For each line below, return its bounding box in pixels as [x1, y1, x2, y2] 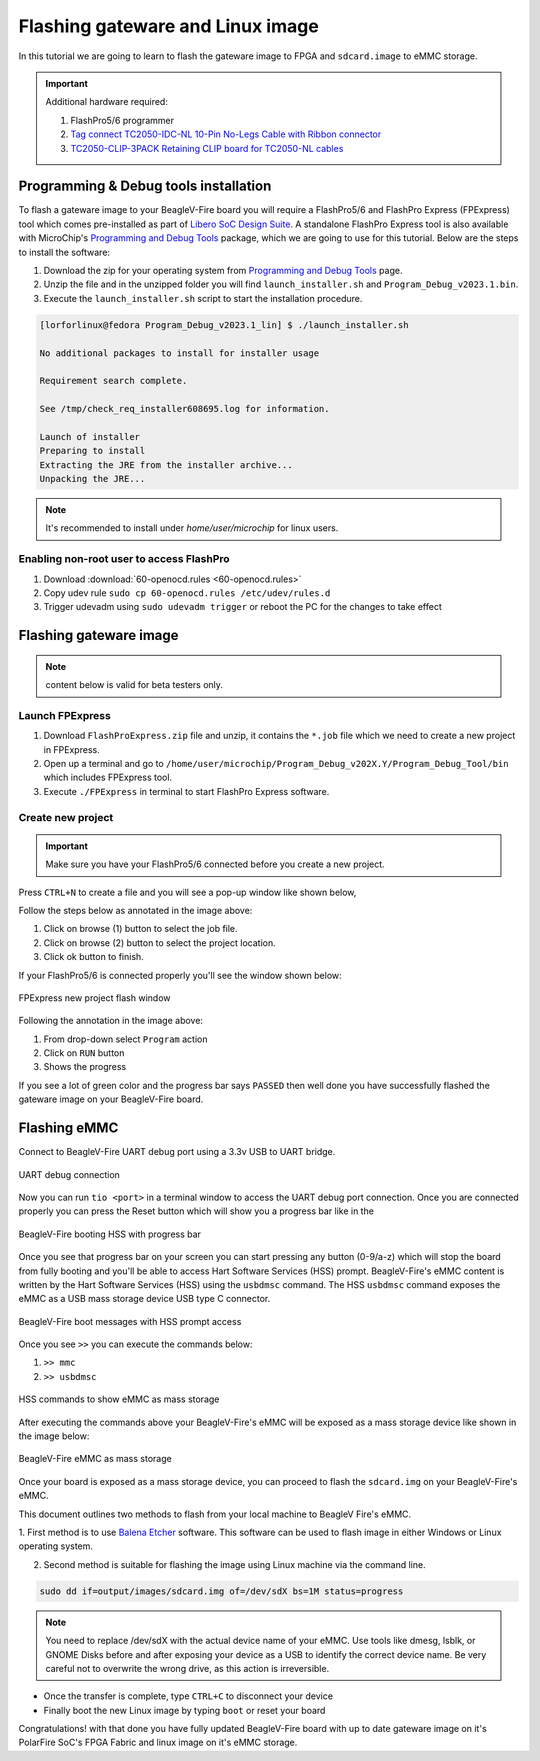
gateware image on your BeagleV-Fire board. [18, 1093, 204, 1105]
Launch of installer [39, 431, 140, 442]
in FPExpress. [43, 743, 100, 755]
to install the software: [18, 246, 110, 258]
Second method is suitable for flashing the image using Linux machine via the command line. [43, 1558, 426, 1570]
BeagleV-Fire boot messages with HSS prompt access [18, 1315, 242, 1327]
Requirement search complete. [39, 375, 188, 387]
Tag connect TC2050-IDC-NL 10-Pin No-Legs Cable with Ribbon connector [70, 128, 382, 140]
